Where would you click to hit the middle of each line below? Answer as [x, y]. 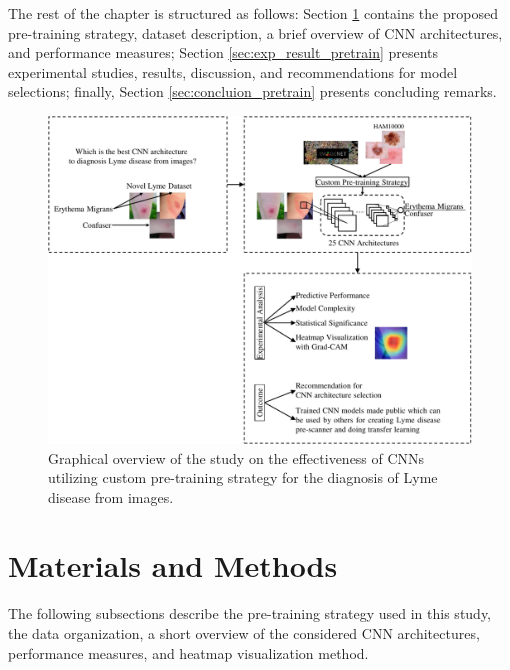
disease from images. [111, 496]
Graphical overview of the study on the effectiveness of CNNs [236, 457]
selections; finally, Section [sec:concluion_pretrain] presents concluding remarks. [252, 91]
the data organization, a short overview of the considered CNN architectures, [244, 633]
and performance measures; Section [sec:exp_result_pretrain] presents [223, 52]
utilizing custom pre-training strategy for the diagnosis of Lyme [243, 477]
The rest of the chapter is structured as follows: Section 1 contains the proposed [253, 13]
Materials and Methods [173, 565]
